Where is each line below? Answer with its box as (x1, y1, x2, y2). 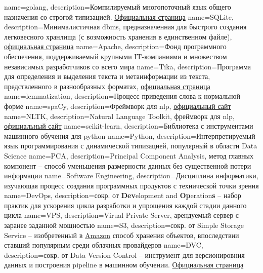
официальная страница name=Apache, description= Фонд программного (4, 41, 227, 52)
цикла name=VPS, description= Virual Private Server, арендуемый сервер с (4, 210, 239, 220)
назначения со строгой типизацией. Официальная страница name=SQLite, (4, 11, 234, 22)
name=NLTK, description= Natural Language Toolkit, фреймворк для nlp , (4, 110, 235, 121)
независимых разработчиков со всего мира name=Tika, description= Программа (4, 61, 251, 71)
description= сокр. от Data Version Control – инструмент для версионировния (4, 249, 245, 260)
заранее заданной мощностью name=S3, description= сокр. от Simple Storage (4, 220, 244, 230)
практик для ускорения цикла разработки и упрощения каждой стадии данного (4, 200, 247, 210)
